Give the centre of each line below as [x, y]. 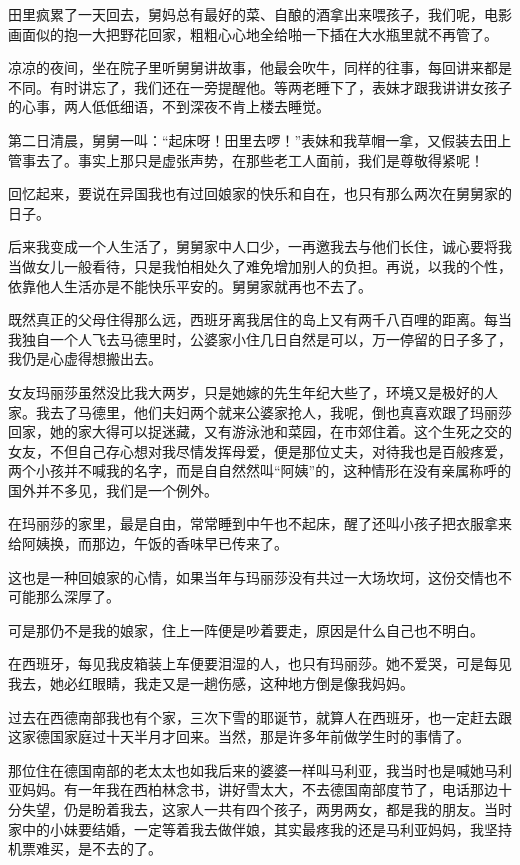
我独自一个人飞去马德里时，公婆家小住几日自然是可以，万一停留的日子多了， [260, 338]
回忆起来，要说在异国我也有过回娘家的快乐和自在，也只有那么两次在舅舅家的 [260, 193]
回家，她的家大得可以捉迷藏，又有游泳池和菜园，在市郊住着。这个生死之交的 [260, 431]
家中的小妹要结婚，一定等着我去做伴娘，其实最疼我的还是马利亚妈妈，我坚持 [260, 828]
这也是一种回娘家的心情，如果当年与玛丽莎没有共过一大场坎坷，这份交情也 [253, 576]
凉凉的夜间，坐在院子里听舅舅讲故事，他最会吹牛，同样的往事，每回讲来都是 [260, 67]
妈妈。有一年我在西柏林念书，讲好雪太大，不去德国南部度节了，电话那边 [259, 789]
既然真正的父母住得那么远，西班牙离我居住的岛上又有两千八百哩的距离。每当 [260, 319]
